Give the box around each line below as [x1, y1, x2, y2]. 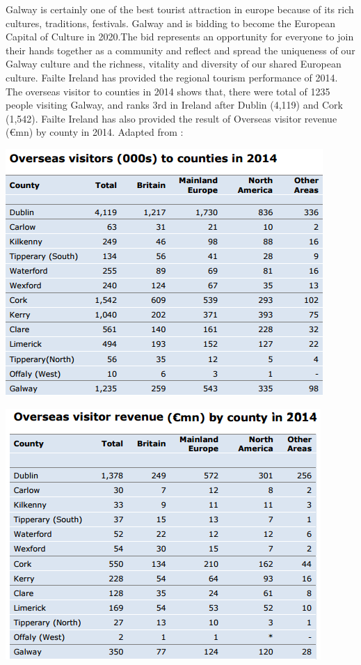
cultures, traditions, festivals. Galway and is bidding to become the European [6, 15, 336, 30]
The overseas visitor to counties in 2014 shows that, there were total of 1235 [6, 84, 330, 98]
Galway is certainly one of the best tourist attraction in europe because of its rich [6, 2, 354, 16]
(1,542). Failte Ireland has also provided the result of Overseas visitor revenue [6, 111, 337, 125]
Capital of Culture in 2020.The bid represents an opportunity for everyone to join [6, 29, 354, 44]
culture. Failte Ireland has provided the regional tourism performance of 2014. [6, 70, 338, 84]
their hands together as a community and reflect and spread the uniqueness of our [6, 42, 355, 57]
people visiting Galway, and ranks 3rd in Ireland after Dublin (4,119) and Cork [6, 97, 343, 112]
